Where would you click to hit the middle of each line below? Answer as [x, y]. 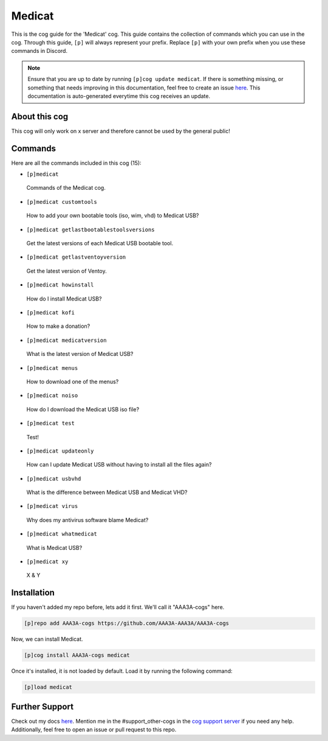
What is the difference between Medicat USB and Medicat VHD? [107, 492]
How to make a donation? [58, 326]
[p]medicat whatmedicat [62, 534]
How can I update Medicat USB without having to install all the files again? [119, 465]
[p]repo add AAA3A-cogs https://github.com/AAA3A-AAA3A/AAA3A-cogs [127, 623]
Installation [33, 593]
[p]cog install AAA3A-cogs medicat [77, 655]
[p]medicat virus [52, 506]
